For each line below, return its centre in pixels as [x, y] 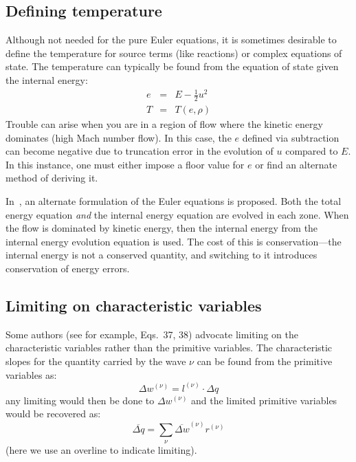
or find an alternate [296, 164]
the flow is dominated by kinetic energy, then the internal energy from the [162, 228]
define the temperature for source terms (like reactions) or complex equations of [174, 53]
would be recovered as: [53, 414]
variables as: [31, 374]
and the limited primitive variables [264, 400]
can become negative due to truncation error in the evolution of [140, 151]
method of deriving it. [52, 178]
